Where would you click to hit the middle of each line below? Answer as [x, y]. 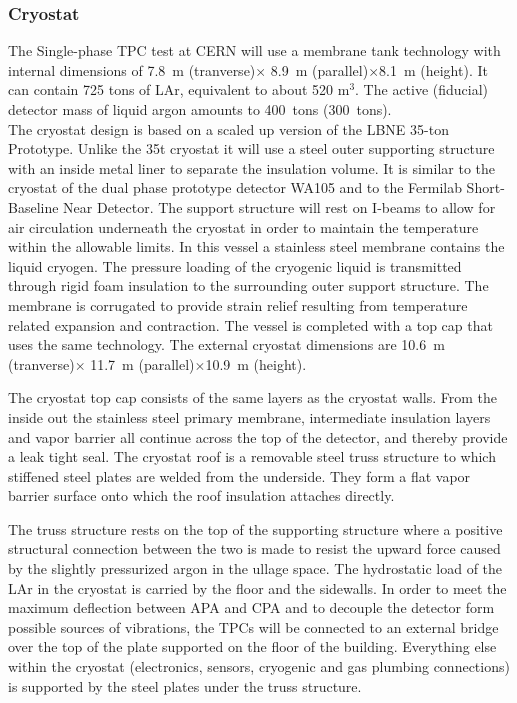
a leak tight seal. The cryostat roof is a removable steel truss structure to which [252, 456]
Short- [485, 187]
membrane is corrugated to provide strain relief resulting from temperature [238, 304]
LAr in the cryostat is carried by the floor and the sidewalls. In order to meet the [257, 587]
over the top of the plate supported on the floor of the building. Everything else [252, 646]
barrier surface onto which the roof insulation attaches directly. [201, 495]
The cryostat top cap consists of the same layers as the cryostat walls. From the [253, 397]
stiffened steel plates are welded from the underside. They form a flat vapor [239, 475]
